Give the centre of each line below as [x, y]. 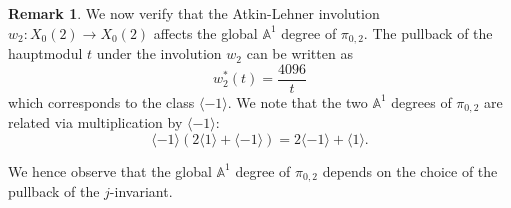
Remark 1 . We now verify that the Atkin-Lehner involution [194, 13]
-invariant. [141, 191]
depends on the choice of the [410, 170]
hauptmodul [45, 53]
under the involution [159, 53]
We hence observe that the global [110, 170]
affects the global [205, 32]
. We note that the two [297, 101]
